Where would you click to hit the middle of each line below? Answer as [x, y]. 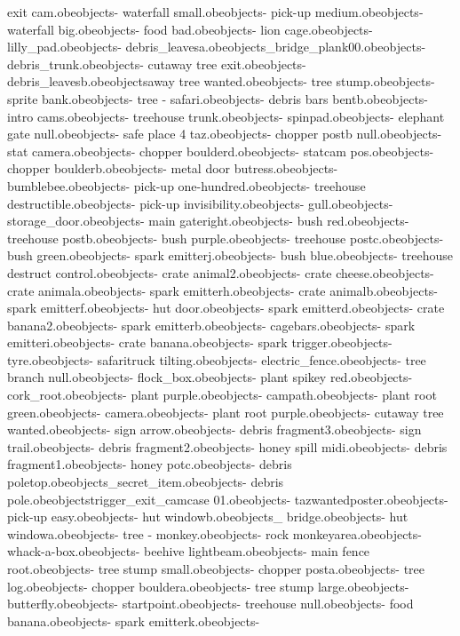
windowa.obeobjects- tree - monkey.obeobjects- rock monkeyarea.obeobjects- [214, 533]
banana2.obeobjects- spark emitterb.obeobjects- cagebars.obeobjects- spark [211, 325]
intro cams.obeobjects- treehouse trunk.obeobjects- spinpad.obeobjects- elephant [226, 116]
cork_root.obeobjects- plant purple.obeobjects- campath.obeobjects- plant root [222, 395]
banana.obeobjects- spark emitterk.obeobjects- [134, 620]
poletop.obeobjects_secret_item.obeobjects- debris [146, 482]
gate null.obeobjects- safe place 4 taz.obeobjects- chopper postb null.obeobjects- [225, 134]
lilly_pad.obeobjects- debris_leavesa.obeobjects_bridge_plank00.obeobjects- [217, 47]
